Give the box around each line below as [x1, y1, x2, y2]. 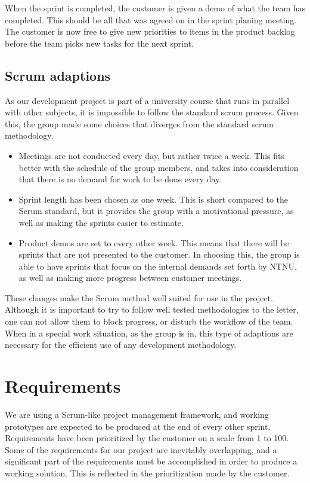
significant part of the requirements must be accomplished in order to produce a [5, 455, 297, 467]
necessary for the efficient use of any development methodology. [5, 338, 237, 351]
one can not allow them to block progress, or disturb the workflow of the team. [5, 315, 293, 328]
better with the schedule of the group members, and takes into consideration [18, 161, 299, 173]
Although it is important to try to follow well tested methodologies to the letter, [5, 303, 299, 316]
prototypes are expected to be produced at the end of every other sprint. [5, 420, 271, 432]
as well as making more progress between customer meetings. [18, 271, 242, 284]
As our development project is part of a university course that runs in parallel [5, 94, 290, 106]
